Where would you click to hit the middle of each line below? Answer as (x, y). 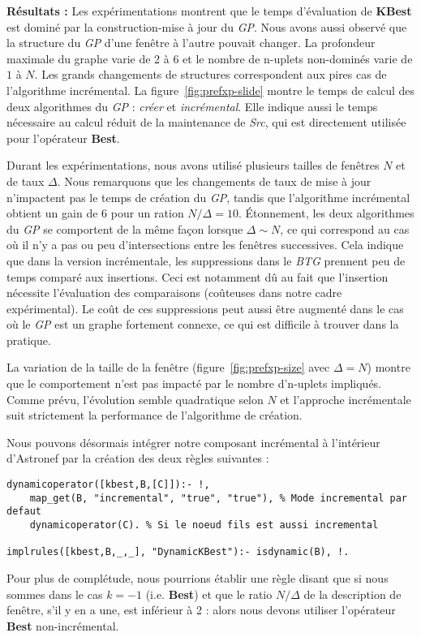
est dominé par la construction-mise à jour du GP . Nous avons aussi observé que (207, 26)
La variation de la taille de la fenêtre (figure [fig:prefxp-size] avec (168, 367)
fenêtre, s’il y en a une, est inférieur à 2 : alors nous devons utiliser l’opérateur (201, 610)
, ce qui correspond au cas (345, 228)
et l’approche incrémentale (346, 399)
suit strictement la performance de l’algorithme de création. (155, 415)
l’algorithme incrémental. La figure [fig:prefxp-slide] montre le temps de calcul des (211, 90)
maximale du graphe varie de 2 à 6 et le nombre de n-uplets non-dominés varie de (210, 58)
